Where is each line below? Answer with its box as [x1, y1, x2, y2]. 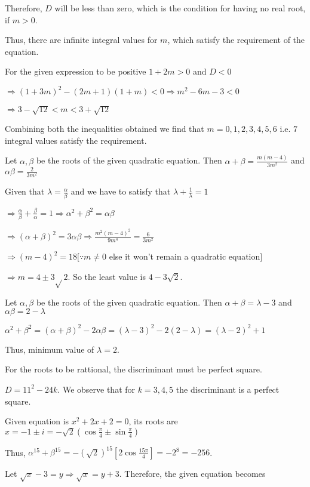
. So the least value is [67, 270, 146, 282]
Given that [5, 185, 45, 198]
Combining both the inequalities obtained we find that [5, 122, 204, 135]
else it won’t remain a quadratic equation [109, 250, 260, 263]
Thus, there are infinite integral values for [5, 33, 158, 46]
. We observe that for [57, 383, 136, 395]
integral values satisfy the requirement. [5, 134, 147, 146]
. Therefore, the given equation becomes [119, 467, 266, 480]
